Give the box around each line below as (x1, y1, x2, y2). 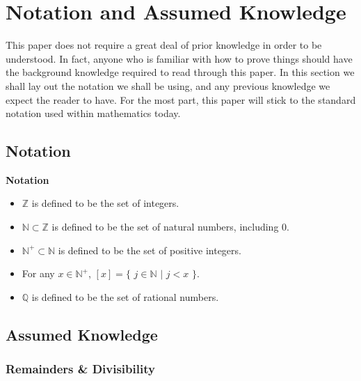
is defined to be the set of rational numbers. (31, 289, 219, 304)
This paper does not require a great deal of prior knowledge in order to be (6, 38, 322, 52)
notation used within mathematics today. (6, 106, 181, 120)
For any (22, 266, 55, 281)
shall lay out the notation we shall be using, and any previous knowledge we (6, 78, 330, 93)
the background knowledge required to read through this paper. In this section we (6, 65, 355, 79)
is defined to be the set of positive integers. (58, 242, 241, 257)
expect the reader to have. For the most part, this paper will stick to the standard (6, 92, 356, 107)
